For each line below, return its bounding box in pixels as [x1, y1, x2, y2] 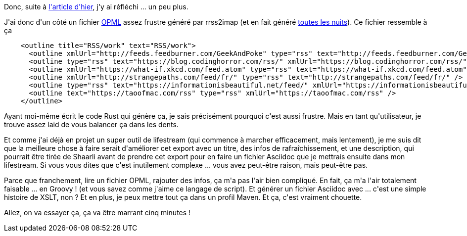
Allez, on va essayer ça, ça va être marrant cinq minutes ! [4, 208, 191, 217]
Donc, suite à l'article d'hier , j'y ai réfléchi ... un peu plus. [4, 2, 188, 11]
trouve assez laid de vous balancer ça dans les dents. [4, 120, 179, 129]
